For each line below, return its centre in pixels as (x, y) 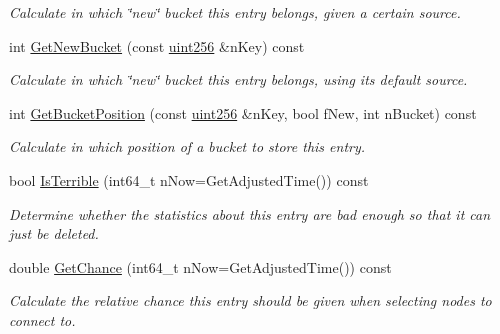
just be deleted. (54, 233)
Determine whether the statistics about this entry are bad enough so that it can (250, 213)
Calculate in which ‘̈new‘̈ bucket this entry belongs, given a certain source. (235, 12)
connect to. (42, 319)
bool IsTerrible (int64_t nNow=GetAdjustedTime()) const (189, 179)
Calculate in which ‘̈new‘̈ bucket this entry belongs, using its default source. (238, 79)
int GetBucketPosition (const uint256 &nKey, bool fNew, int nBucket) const (243, 112)
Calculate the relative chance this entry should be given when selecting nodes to (250, 300)
